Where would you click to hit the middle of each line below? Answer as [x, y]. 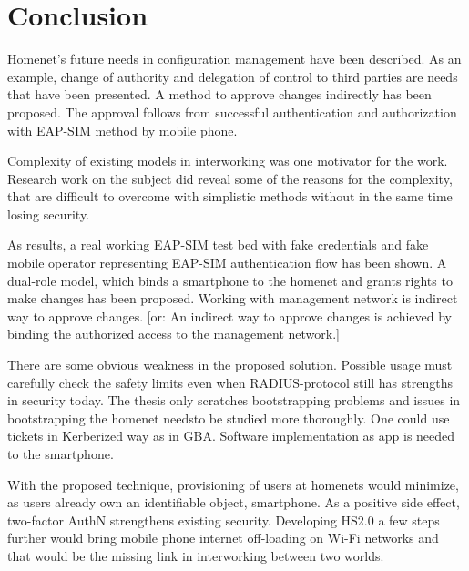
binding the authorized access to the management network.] [173, 334]
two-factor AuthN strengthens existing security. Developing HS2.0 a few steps [224, 520]
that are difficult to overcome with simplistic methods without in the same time [230, 196]
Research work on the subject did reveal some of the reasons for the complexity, [230, 178]
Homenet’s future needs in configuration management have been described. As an [234, 59]
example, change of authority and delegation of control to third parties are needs [233, 76]
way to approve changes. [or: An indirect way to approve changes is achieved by [230, 316]
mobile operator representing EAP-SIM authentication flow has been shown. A [227, 263]
